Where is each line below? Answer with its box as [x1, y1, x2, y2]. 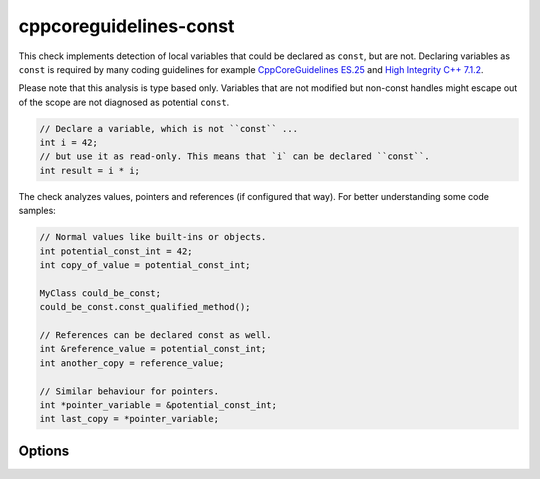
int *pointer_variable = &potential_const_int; [39, 399, 277, 410]
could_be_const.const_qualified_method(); [39, 301, 251, 313]
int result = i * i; [39, 165, 140, 176]
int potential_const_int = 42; [39, 245, 194, 257]
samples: [18, 205, 57, 217]
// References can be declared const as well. [39, 329, 272, 340]
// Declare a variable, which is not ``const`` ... [39, 123, 299, 134]
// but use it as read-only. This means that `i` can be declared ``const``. [39, 151, 430, 162]
